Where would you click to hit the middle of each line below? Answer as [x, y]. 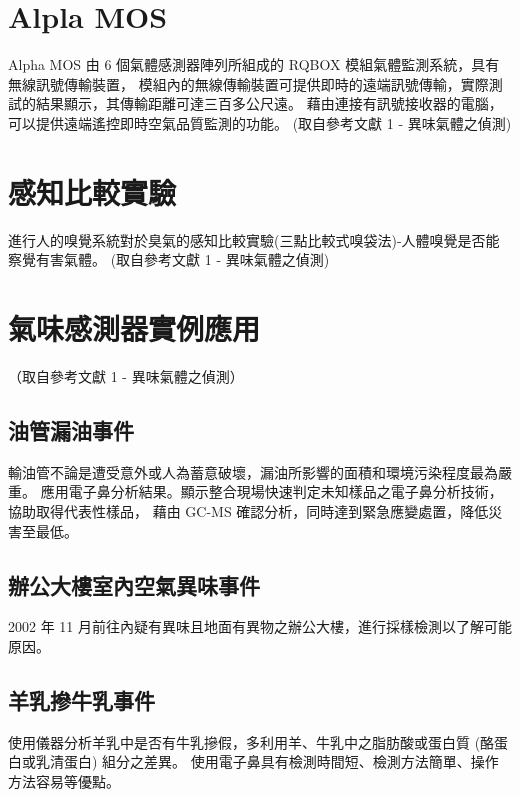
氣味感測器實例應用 [134, 328]
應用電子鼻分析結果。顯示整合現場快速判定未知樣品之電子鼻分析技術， [271, 491]
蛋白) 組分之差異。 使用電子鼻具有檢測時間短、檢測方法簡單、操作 [281, 761]
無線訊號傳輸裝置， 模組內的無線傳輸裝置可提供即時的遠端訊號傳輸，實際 [248, 83]
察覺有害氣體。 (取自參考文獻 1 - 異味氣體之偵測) [169, 259]
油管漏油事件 [71, 429]
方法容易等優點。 [64, 780]
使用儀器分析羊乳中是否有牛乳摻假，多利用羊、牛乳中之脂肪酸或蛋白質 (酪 [251, 741]
